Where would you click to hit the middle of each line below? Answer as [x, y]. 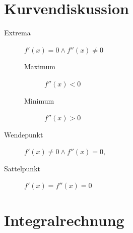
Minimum [39, 100]
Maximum [40, 66]
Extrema [17, 33]
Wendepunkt [24, 134]
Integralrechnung [64, 220]
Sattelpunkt [22, 168]
